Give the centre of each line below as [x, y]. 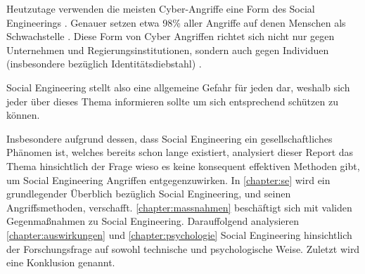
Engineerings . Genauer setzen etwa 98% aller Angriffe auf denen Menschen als [176, 22]
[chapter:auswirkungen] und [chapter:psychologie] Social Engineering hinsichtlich [179, 234]
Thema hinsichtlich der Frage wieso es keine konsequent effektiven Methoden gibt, [183, 165]
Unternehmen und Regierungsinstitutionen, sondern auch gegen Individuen [168, 50]
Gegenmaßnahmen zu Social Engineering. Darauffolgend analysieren [153, 221]
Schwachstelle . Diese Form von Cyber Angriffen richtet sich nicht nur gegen [171, 36]
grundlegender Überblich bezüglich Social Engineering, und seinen [149, 194]
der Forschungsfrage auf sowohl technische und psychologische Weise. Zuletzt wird [183, 248]
